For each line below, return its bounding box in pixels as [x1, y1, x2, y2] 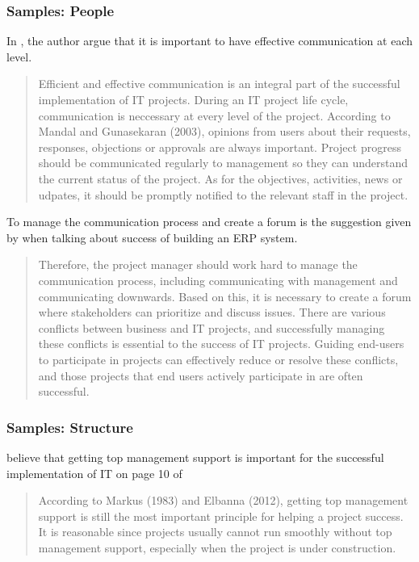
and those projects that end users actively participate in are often [38, 367, 363, 384]
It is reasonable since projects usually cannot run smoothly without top [38, 523, 392, 540]
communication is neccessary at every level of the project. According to [38, 107, 391, 124]
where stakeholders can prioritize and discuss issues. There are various [38, 304, 386, 321]
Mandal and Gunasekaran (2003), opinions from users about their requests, [38, 123, 411, 140]
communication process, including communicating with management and [38, 271, 398, 288]
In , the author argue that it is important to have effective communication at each [6, 32, 413, 49]
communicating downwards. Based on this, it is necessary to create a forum [38, 287, 412, 304]
